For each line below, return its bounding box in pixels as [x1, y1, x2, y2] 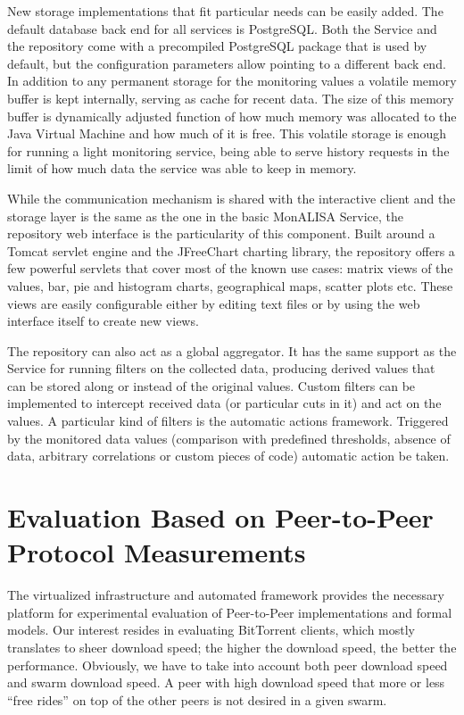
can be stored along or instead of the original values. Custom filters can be [7, 376, 416, 395]
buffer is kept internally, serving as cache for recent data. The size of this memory [7, 88, 454, 107]
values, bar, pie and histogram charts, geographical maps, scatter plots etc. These [7, 276, 453, 295]
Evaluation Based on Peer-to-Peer [7, 499, 434, 536]
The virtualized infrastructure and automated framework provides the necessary [7, 586, 444, 604]
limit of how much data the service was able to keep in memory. [7, 159, 357, 178]
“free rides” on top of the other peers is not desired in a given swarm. [7, 690, 387, 709]
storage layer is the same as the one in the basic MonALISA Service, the [7, 206, 403, 225]
